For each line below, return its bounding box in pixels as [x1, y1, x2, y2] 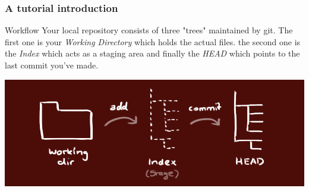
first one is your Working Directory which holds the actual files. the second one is [5, 35, 301, 48]
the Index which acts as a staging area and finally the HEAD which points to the [5, 47, 300, 60]
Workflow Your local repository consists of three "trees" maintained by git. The [5, 24, 293, 36]
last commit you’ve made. [5, 59, 99, 71]
